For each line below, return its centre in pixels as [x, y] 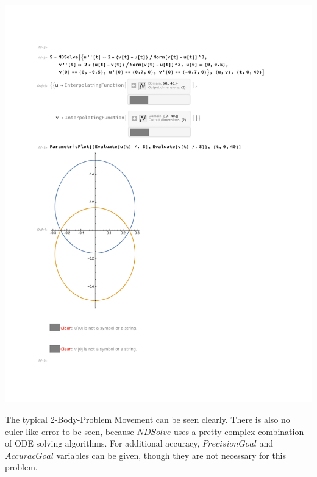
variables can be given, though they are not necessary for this [171, 455]
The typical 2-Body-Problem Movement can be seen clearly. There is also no [148, 419]
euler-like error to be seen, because [69, 431]
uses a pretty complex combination [239, 431]
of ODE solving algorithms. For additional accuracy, [102, 443]
